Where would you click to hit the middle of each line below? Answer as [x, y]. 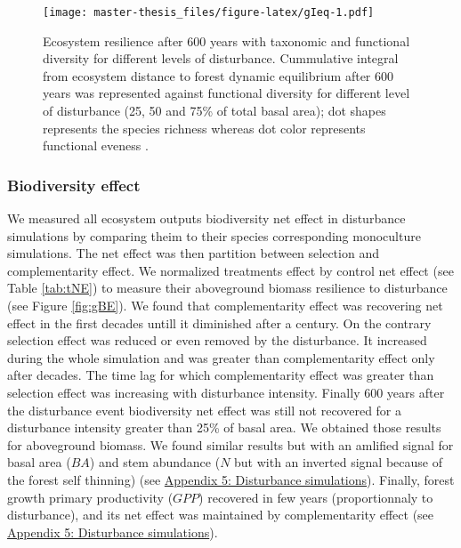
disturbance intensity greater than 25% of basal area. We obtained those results [224, 427]
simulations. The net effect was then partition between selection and [193, 253]
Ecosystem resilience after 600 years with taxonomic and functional [226, 40]
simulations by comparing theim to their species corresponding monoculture [214, 235]
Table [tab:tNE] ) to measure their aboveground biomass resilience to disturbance [227, 288]
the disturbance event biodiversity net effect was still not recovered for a [205, 410]
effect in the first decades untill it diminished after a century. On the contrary [219, 322]
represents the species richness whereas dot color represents [204, 128]
